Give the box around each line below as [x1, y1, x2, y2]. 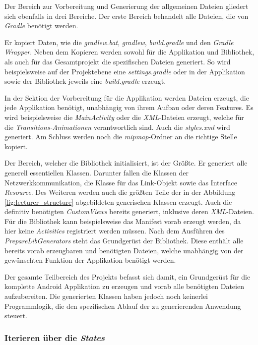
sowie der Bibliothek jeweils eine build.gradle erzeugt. [4, 76, 166, 86]
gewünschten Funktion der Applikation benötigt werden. [4, 255, 176, 265]
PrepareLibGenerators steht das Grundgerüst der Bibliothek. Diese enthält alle [4, 235, 244, 246]
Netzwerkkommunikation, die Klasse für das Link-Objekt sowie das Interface [4, 177, 237, 187]
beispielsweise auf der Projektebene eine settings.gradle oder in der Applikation [4, 66, 245, 76]
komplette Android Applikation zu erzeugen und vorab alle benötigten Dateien [4, 281, 244, 291]
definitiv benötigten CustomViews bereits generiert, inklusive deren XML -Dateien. [4, 206, 254, 217]
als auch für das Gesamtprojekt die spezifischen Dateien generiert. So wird [4, 56, 231, 66]
